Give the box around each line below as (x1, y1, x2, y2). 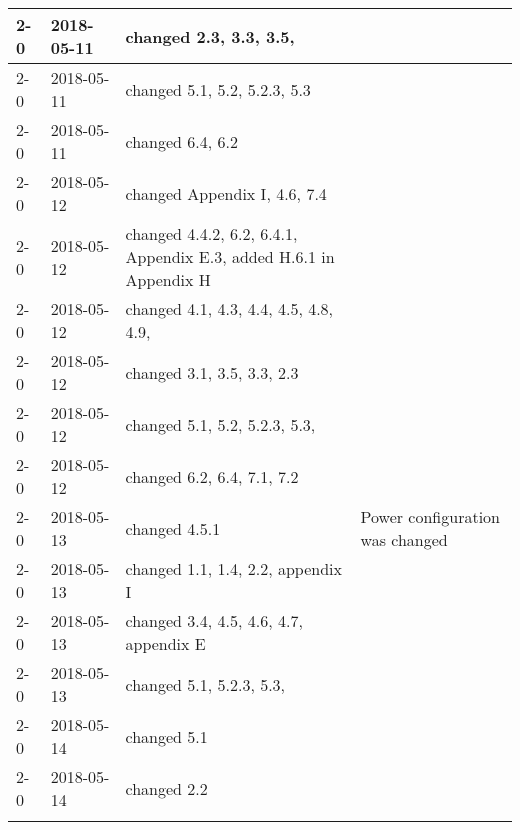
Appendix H (125, 268, 211, 291)
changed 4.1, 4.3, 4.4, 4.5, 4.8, (125, 297, 334, 320)
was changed (360, 528, 448, 551)
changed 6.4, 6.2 (125, 129, 238, 153)
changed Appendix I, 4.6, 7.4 (125, 181, 327, 205)
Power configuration (360, 505, 500, 528)
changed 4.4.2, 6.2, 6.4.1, (125, 222, 298, 245)
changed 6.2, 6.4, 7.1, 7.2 (125, 464, 299, 488)
